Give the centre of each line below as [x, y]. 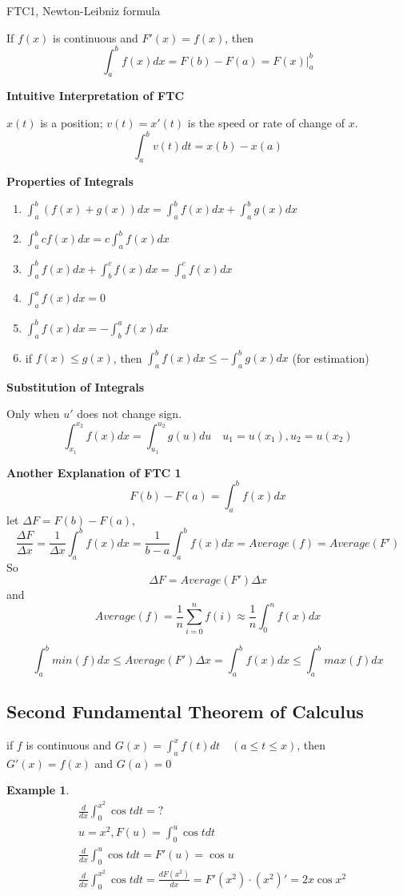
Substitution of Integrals [76, 386]
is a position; [72, 123]
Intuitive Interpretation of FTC [96, 96]
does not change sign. [130, 414]
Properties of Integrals [70, 181]
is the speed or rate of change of [266, 123]
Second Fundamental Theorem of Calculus [185, 711]
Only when [33, 414]
